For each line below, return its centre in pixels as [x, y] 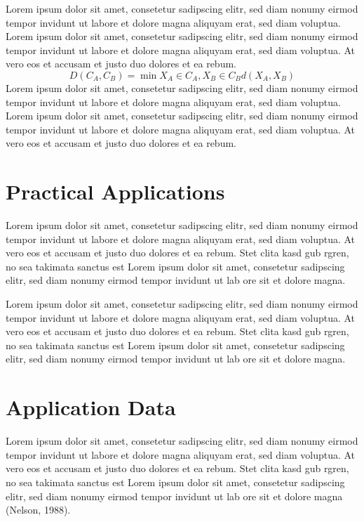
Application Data [91, 407]
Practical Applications [115, 191]
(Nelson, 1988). [38, 510]
